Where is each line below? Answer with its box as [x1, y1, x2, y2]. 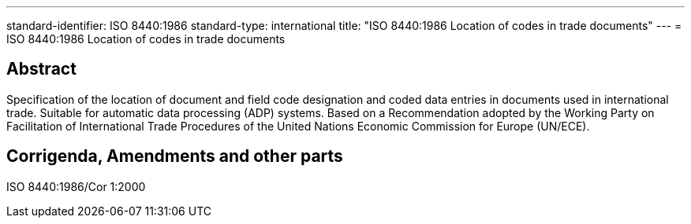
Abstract [6, 59, 77, 79]
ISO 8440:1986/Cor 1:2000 [6, 179, 146, 193]
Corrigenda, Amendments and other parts [6, 146, 343, 167]
